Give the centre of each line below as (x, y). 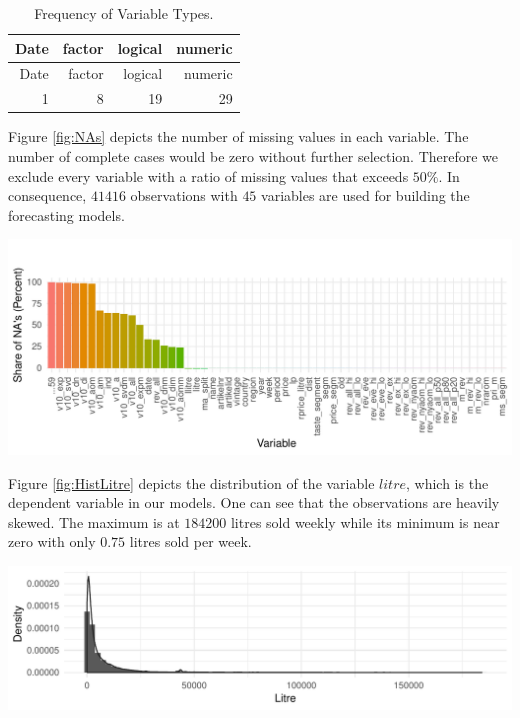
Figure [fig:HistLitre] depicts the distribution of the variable (191, 482)
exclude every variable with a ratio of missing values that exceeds (208, 175)
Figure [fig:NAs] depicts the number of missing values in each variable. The (238, 136)
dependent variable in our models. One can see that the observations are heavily (254, 502)
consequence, (47, 195)
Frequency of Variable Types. (124, 13)
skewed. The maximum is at (94, 521)
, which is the (447, 482)
